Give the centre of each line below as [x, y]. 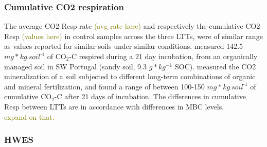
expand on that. [29, 116]
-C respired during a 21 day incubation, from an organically [163, 56]
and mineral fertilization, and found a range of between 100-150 [104, 86]
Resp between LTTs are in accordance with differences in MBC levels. [114, 106]
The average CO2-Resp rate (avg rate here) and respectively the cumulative [124, 26]
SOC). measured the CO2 [215, 66]
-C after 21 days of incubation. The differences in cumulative [150, 96]
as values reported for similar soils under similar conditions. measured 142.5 [124, 46]
